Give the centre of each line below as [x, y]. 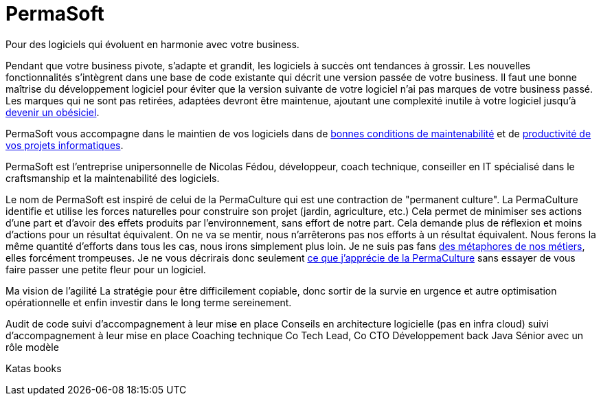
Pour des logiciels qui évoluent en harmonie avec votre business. [152, 44]
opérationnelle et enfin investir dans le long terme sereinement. [149, 302]
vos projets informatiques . [65, 145]
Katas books [34, 368]
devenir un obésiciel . [53, 112]
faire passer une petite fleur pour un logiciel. [106, 269]
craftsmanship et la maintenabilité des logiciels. [113, 178]
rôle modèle [32, 347]
